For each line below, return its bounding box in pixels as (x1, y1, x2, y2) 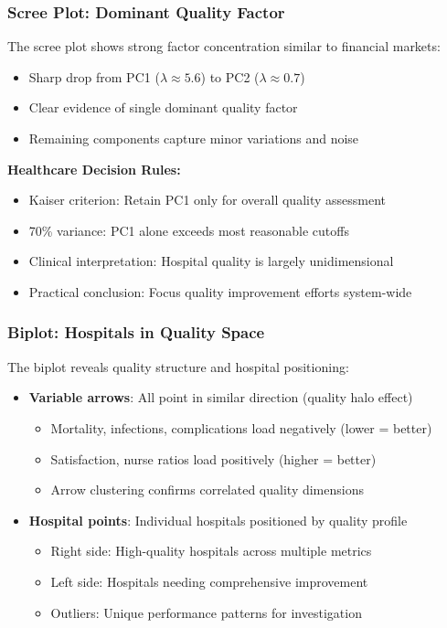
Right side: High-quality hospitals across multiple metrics (50, 541, 372, 560)
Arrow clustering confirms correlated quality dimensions (50, 480, 364, 499)
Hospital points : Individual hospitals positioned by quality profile (28, 510, 408, 529)
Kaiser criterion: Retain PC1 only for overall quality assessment (28, 190, 387, 209)
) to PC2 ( (200, 67, 260, 86)
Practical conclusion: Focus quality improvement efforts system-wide (28, 282, 412, 301)
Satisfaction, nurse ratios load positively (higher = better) (50, 449, 377, 468)
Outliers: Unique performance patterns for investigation (50, 602, 362, 622)
